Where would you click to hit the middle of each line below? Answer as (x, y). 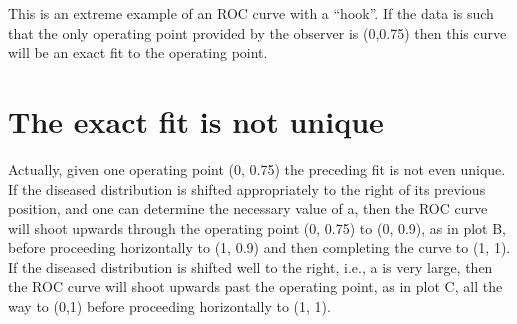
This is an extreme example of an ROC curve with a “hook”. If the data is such (251, 13)
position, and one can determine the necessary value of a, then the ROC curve (248, 208)
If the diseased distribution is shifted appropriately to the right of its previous (247, 188)
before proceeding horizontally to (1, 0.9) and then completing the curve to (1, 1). (259, 247)
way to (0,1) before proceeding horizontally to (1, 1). (169, 306)
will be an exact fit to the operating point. (138, 52)
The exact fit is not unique (196, 120)
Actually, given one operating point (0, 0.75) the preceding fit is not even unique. (257, 168)
